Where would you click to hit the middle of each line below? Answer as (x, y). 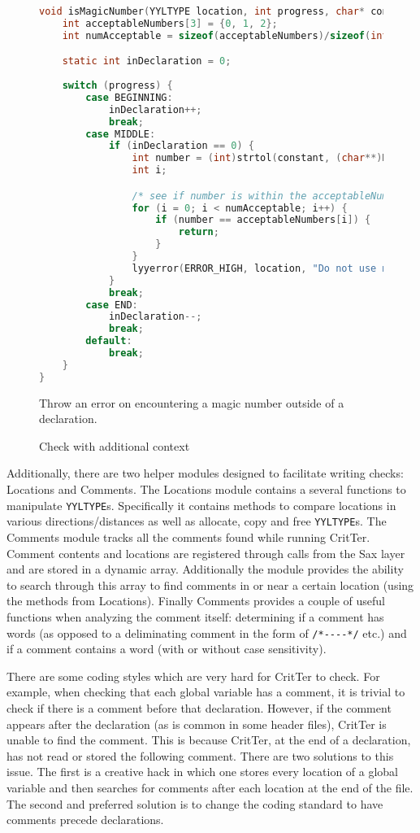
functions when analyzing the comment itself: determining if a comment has (195, 616)
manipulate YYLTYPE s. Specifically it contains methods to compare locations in (201, 505)
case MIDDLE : (121, 134)
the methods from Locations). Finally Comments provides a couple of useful (196, 601)
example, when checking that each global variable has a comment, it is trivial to (206, 692)
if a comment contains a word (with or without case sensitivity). (167, 649)
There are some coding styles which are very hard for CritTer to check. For (193, 676)
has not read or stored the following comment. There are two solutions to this (200, 755)
